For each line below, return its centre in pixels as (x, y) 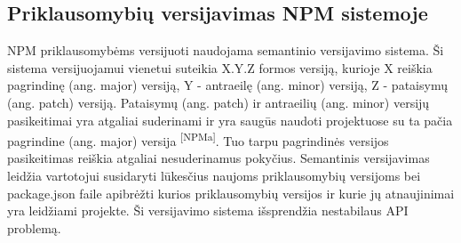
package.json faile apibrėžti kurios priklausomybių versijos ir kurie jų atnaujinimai (231, 193)
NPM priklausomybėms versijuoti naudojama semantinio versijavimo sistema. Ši (226, 50)
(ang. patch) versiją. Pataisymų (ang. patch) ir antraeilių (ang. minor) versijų (219, 102)
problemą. (34, 227)
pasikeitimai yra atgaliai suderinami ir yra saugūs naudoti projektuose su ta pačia (230, 120)
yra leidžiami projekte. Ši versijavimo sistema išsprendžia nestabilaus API (208, 211)
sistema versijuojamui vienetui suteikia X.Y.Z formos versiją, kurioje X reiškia (220, 67)
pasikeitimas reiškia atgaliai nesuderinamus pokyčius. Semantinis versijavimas (219, 158)
